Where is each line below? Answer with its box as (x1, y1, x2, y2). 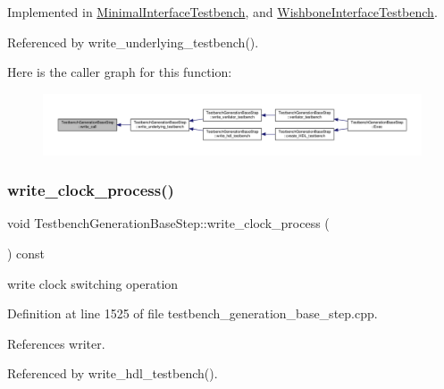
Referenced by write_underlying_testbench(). (7, 32, 259, 51)
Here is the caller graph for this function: (7, 63, 232, 81)
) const (7, 243, 46, 262)
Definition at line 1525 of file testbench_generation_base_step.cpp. (7, 304, 378, 323)
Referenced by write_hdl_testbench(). (7, 364, 218, 383)
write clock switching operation (7, 274, 179, 292)
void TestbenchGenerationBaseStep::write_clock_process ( (7, 214, 330, 233)
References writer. (7, 334, 105, 352)
